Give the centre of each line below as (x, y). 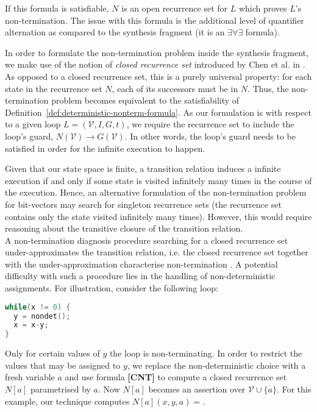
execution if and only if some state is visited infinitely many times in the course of (158, 180)
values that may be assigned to (63, 365)
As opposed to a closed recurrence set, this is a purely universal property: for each (158, 76)
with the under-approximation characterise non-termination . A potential (141, 264)
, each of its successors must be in (175, 88)
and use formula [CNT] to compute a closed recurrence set (176, 377)
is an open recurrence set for (175, 8)
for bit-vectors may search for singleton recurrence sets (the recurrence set (143, 204)
